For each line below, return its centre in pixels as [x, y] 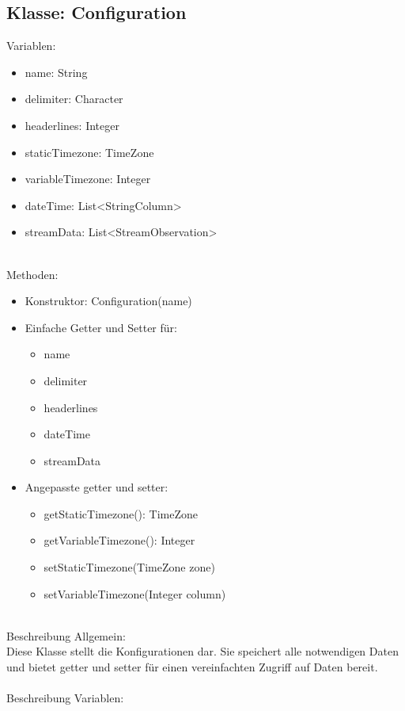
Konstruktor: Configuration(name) [108, 301]
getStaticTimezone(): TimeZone [121, 513]
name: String [56, 72]
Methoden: [32, 274]
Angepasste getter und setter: [97, 487]
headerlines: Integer [72, 125]
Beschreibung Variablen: [65, 698]
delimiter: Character [74, 99]
